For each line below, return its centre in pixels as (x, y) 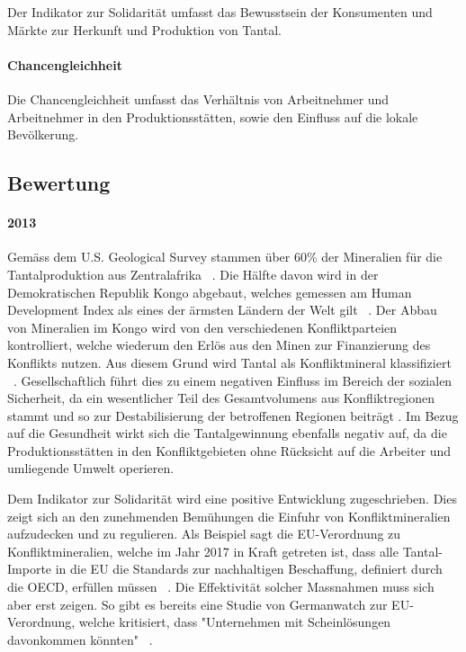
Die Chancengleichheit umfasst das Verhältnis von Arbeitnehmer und (198, 98)
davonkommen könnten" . (80, 639)
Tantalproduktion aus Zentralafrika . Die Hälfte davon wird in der (193, 274)
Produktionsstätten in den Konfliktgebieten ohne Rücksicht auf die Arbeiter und (229, 450)
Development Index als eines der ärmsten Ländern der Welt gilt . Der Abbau (222, 310)
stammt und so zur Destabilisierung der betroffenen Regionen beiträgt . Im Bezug (233, 415)
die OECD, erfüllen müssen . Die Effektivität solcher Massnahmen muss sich (221, 587)
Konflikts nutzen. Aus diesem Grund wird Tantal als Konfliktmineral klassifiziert (229, 362)
